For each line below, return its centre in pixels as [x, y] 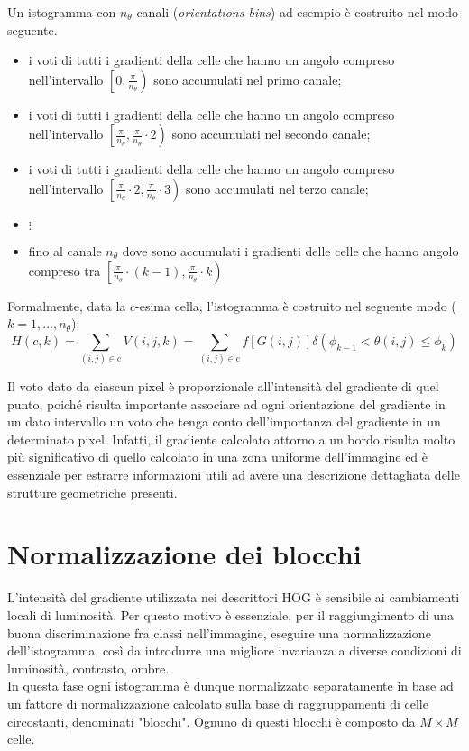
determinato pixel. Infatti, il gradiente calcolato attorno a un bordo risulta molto [231, 439]
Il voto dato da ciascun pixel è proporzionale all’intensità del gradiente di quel [223, 386]
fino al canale [65, 250]
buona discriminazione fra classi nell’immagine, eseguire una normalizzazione [219, 632]
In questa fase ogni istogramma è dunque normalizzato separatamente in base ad [230, 686]
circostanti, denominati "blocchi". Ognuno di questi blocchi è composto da [212, 721]
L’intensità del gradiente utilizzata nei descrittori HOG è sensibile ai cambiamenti [234, 597]
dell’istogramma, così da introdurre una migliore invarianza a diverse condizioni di [234, 650]
